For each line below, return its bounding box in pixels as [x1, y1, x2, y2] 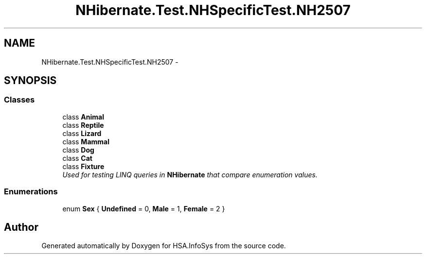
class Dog [62, 145, 94, 154]
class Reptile [62, 120, 104, 129]
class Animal [62, 112, 105, 121]
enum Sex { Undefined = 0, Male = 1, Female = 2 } [62, 204, 225, 213]
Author [4, 221, 38, 233]
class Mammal [62, 137, 110, 146]
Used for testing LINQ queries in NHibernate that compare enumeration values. [62, 170, 318, 179]
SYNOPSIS [4, 74, 57, 87]
